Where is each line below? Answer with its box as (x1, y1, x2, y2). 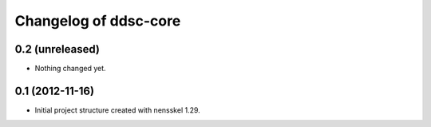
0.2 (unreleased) (14, 42, 100, 56)
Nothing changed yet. (34, 64, 107, 73)
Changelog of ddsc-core (14, 12, 181, 30)
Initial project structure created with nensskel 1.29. (34, 105, 201, 115)
